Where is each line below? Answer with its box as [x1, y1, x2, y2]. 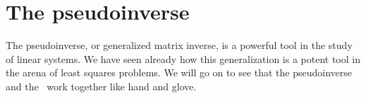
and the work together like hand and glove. [6, 78, 197, 93]
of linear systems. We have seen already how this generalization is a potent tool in [6, 51, 360, 66]
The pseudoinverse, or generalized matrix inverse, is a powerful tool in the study [6, 38, 353, 52]
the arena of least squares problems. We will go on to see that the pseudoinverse [6, 65, 353, 80]
